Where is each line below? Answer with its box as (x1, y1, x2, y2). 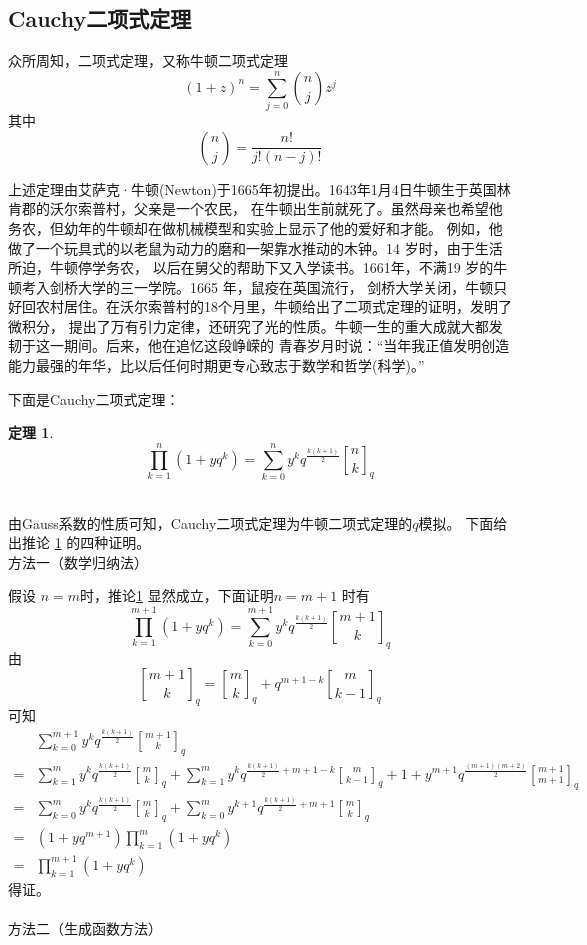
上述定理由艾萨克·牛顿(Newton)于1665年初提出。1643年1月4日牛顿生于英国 (8, 178, 497, 199)
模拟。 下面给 (418, 512, 508, 533)
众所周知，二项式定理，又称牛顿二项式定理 (8, 50, 288, 71)
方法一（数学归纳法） (8, 551, 148, 572)
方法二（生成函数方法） (8, 918, 162, 939)
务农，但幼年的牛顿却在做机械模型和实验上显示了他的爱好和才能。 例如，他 (8, 217, 503, 238)
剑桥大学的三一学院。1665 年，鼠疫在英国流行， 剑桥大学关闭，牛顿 (49, 276, 494, 297)
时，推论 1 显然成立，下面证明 (80, 585, 274, 606)
